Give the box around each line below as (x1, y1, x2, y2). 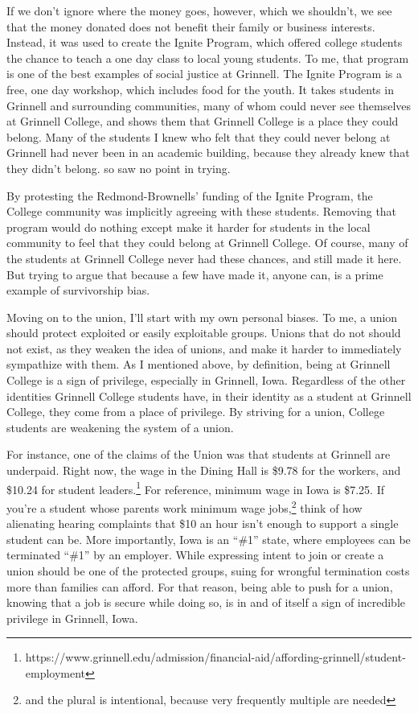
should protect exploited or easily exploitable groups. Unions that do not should (6, 324, 401, 341)
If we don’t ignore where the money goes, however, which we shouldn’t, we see (6, 2, 392, 19)
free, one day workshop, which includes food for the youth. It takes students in (6, 80, 394, 97)
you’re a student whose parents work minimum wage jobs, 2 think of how (6, 497, 363, 516)
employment (25, 664, 86, 681)
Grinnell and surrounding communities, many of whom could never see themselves (6, 97, 412, 113)
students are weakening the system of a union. (6, 418, 234, 435)
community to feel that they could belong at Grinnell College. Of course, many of (6, 234, 408, 251)
